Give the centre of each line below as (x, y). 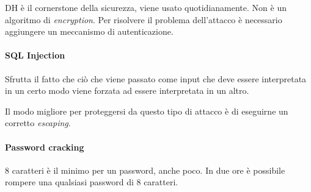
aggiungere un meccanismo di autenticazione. (89, 31)
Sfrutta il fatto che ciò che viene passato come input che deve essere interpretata (156, 78)
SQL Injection (35, 55)
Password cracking (45, 147)
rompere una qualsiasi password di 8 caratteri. (92, 182)
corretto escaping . (38, 123)
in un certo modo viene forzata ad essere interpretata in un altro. (127, 91)
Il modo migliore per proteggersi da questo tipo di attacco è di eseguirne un (147, 111)
